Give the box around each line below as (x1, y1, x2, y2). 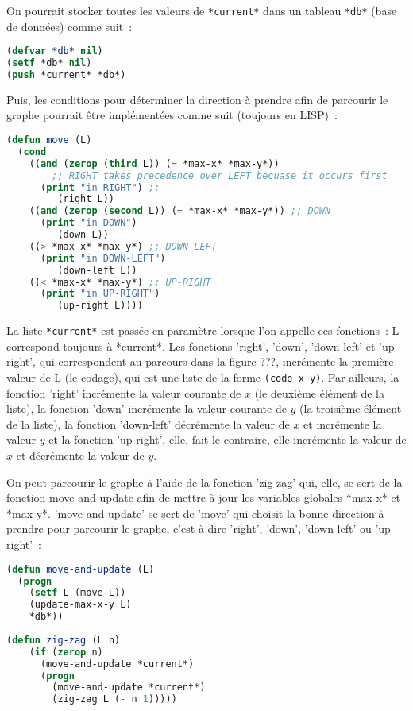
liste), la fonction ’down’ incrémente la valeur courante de (6, 400, 287, 417)
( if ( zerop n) (29, 646, 103, 658)
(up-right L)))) (57, 300, 143, 312)
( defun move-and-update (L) (6, 563, 155, 575)
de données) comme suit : (6, 17, 133, 34)
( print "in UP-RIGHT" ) (40, 288, 160, 300)
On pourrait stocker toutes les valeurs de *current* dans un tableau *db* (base (6, 2, 397, 18)
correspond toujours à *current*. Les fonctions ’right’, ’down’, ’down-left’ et (6, 337, 376, 354)
